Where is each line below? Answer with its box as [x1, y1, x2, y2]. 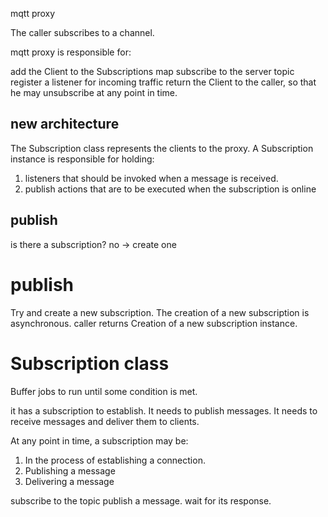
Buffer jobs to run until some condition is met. [10, 385, 198, 397]
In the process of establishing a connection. [24, 454, 206, 466]
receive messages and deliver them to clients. [10, 415, 200, 427]
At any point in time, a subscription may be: [10, 434, 189, 447]
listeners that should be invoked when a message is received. [24, 172, 279, 184]
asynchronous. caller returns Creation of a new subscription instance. [10, 317, 298, 329]
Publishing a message [24, 464, 116, 477]
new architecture [10, 116, 120, 133]
